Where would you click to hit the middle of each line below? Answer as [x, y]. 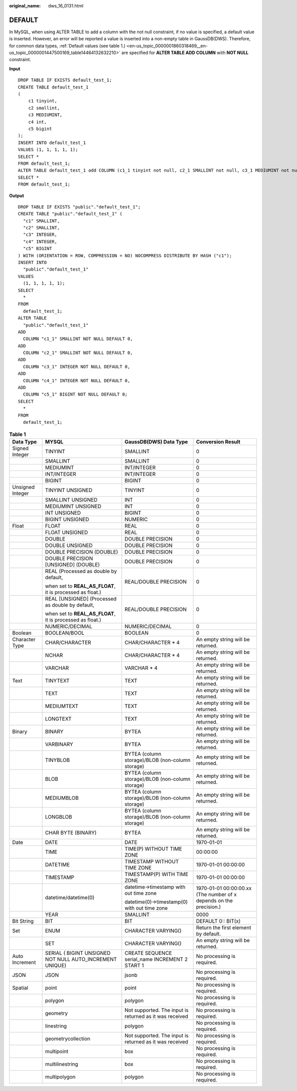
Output [17, 196]
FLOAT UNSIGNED [67, 532]
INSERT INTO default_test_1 [52, 142]
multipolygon [60, 1077]
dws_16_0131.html [66, 6]
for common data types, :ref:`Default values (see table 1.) [67, 46]
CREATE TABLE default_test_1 [53, 87]
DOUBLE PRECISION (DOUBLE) [82, 552]
